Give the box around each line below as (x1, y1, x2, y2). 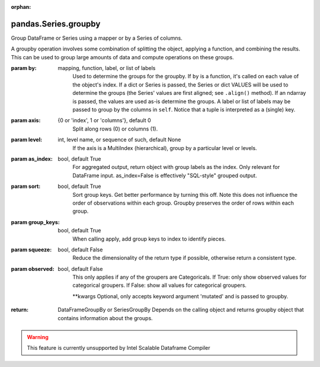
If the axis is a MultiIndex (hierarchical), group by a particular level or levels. (72, 144, 257, 151)
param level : (11, 136, 43, 143)
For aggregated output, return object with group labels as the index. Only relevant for (72, 164, 280, 171)
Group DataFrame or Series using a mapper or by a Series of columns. (11, 34, 183, 42)
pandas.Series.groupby (11, 18, 101, 29)
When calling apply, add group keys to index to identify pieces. (72, 235, 226, 242)
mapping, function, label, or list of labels (57, 65, 156, 72)
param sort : (11, 183, 41, 190)
